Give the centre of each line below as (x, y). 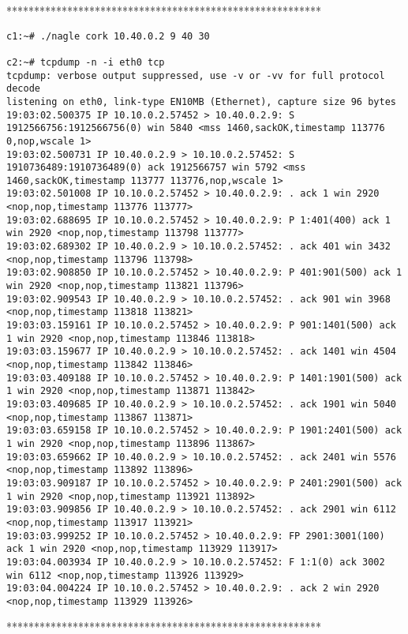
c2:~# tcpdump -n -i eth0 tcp (86, 62)
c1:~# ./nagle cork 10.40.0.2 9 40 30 (108, 36)
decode (23, 89)
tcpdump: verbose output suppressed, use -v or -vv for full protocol (196, 75)
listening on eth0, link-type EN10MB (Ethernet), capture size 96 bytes (201, 101)
